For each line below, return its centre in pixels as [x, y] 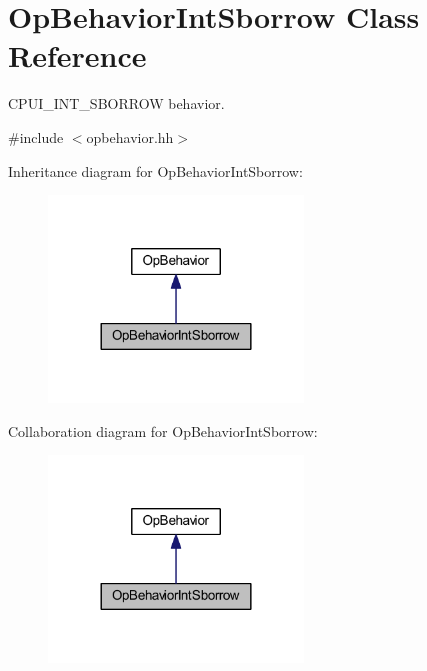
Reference [77, 55]
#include [36, 136]
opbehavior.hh [130, 136]
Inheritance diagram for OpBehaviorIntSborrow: [155, 170]
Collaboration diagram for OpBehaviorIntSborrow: [163, 430]
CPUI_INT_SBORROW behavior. [116, 103]
